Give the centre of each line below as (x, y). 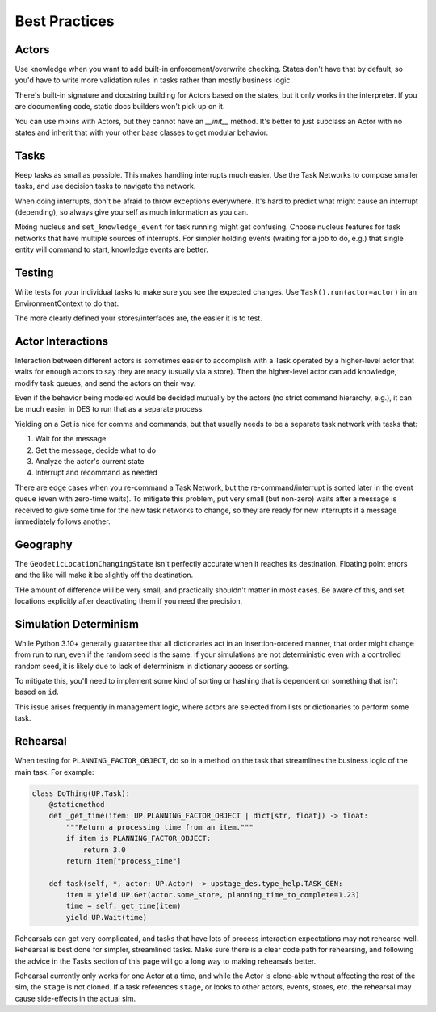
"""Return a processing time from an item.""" (159, 827)
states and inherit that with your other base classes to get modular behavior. (142, 132)
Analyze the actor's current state (90, 461)
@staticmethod (77, 804)
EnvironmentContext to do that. (67, 303)
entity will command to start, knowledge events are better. (112, 249)
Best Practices (65, 21)
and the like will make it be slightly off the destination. (104, 575)
